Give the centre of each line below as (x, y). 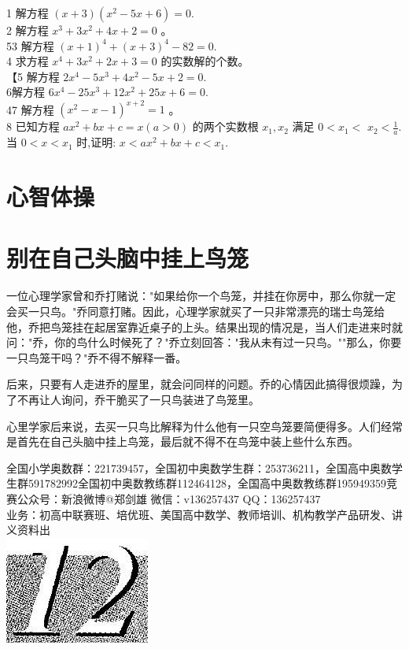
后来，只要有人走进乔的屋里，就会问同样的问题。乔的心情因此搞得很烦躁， (199, 384)
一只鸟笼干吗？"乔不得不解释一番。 (97, 357)
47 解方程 (30, 109)
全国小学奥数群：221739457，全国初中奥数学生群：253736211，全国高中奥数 (199, 467)
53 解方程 (30, 45)
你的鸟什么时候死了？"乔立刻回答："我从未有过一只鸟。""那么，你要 (228, 342)
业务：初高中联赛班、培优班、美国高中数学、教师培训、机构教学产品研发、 (199, 514)
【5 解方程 (33, 76)
